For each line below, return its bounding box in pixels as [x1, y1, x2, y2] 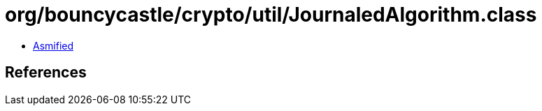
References [5, 64, 87, 82]
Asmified [33, 39, 74, 52]
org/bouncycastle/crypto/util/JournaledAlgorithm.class [5, 3, 537, 27]
